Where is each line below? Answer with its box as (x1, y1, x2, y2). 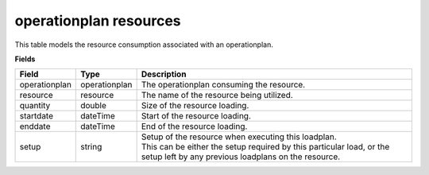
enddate (19, 121, 51, 132)
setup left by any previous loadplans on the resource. (141, 151, 341, 162)
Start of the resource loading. (141, 111, 252, 122)
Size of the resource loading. (141, 100, 249, 111)
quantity (19, 100, 51, 111)
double (80, 100, 107, 111)
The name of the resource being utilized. (141, 90, 293, 101)
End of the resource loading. (141, 121, 248, 132)
